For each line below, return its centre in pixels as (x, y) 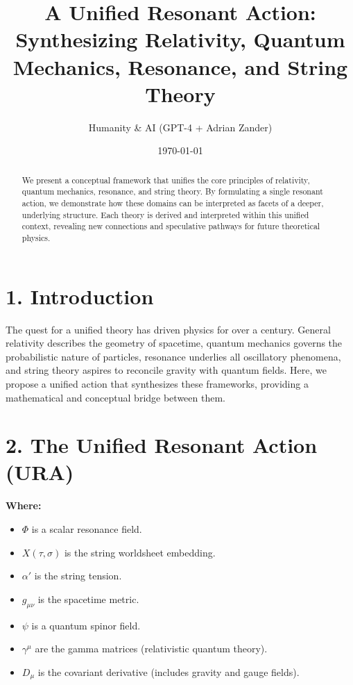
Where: (24, 505)
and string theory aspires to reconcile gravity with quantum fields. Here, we (166, 370)
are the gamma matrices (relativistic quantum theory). (151, 649)
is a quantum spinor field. (86, 625)
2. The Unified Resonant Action (162, 445)
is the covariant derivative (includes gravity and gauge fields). (169, 671)
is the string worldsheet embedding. (140, 552)
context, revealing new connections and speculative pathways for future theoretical (171, 226)
